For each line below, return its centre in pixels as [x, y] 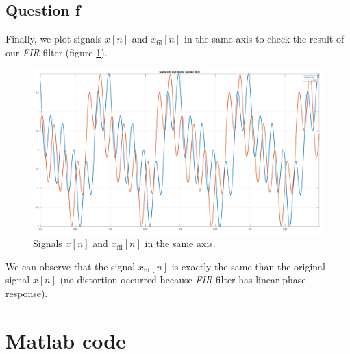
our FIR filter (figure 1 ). [57, 52]
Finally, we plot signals [54, 39]
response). [27, 293]
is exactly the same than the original [248, 266]
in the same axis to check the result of [264, 39]
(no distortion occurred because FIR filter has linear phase [183, 280]
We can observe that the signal [71, 266]
